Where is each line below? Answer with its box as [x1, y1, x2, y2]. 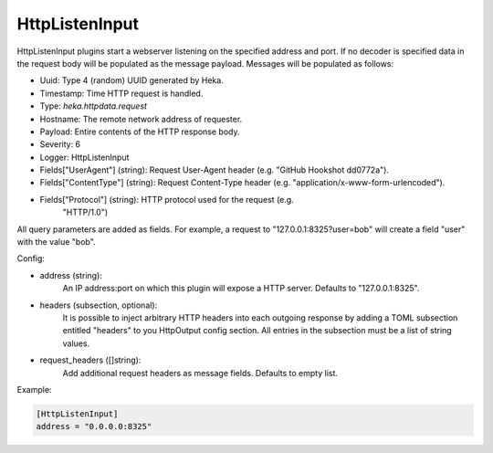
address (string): [39, 269, 102, 280]
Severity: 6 [39, 139, 81, 150]
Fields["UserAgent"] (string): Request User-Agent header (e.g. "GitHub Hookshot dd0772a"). [39, 164, 390, 175]
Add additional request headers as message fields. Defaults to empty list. [62, 367, 338, 378]
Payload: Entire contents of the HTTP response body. [39, 126, 241, 137]
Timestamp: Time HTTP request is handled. [39, 88, 204, 99]
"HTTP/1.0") [62, 206, 109, 218]
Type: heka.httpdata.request [39, 100, 148, 111]
